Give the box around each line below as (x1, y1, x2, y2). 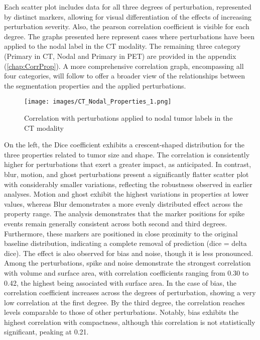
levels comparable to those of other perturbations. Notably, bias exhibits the (4, 307, 239, 317)
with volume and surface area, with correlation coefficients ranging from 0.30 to (4, 267, 249, 278)
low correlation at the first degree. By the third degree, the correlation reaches (4, 297, 245, 307)
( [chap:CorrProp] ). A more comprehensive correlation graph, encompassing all (4, 60, 244, 71)
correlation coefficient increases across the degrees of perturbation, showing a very (4, 287, 256, 298)
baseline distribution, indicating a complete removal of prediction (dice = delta (4, 238, 247, 248)
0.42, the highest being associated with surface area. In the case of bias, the (4, 277, 236, 288)
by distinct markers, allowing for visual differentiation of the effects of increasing (4, 11, 251, 22)
